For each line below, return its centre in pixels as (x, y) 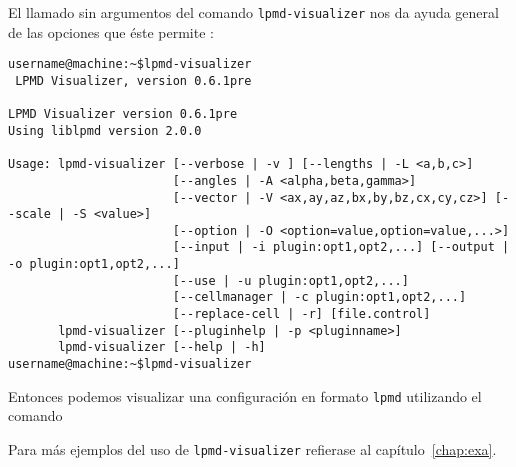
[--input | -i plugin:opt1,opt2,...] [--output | (341, 247)
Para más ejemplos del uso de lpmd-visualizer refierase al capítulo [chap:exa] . (252, 448)
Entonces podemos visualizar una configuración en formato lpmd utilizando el (245, 395)
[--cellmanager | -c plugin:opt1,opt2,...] (319, 297)
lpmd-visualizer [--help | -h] (162, 347)
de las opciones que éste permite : (111, 31)
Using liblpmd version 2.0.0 (105, 130)
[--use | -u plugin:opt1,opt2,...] (290, 280)
